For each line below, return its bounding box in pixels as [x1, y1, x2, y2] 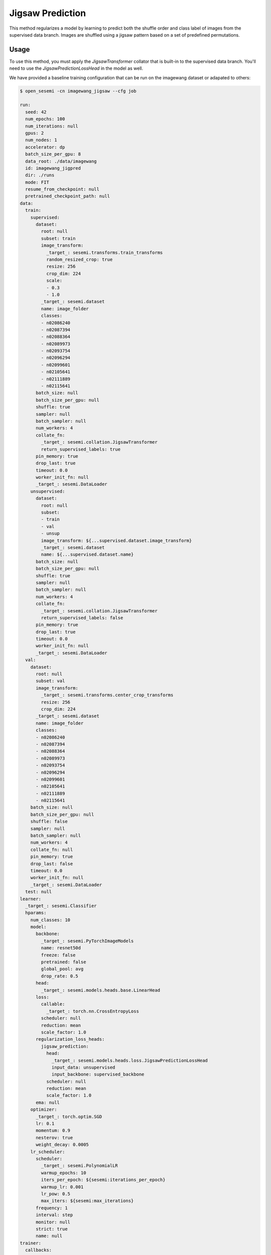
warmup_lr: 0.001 [41, 1184, 84, 1190]
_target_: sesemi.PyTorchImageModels [41, 938, 134, 944]
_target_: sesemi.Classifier [25, 903, 97, 909]
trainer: [20, 1240, 42, 1246]
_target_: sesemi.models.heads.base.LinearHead [41, 987, 161, 993]
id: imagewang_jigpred [25, 165, 81, 171]
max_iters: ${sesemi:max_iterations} [41, 1198, 134, 1204]
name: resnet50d [41, 945, 81, 951]
